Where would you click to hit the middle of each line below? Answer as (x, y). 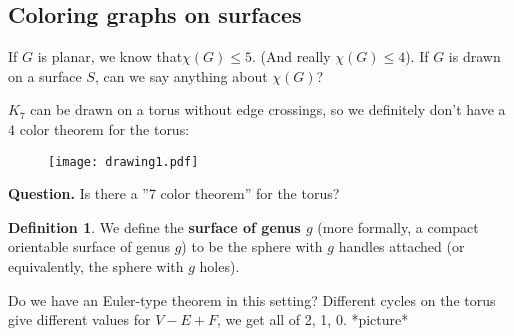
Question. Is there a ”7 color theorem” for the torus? (174, 193)
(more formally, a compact (398, 226)
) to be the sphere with (252, 246)
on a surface (45, 75)
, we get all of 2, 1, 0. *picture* (312, 319)
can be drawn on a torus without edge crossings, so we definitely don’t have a (268, 109)
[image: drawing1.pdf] (123, 161)
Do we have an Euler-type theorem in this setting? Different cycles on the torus (252, 299)
